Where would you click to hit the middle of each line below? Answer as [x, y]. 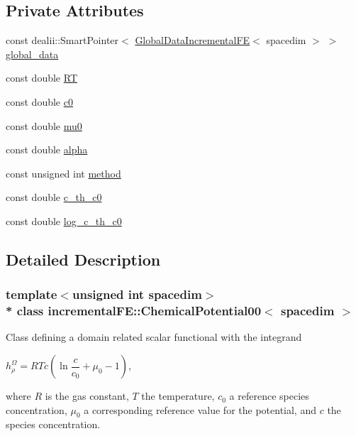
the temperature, [178, 396]
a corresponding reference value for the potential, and [200, 409]
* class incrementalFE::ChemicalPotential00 [134, 311]
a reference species [269, 396]
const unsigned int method [63, 173]
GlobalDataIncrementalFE [193, 40]
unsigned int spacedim [137, 294]
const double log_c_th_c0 [64, 220]
